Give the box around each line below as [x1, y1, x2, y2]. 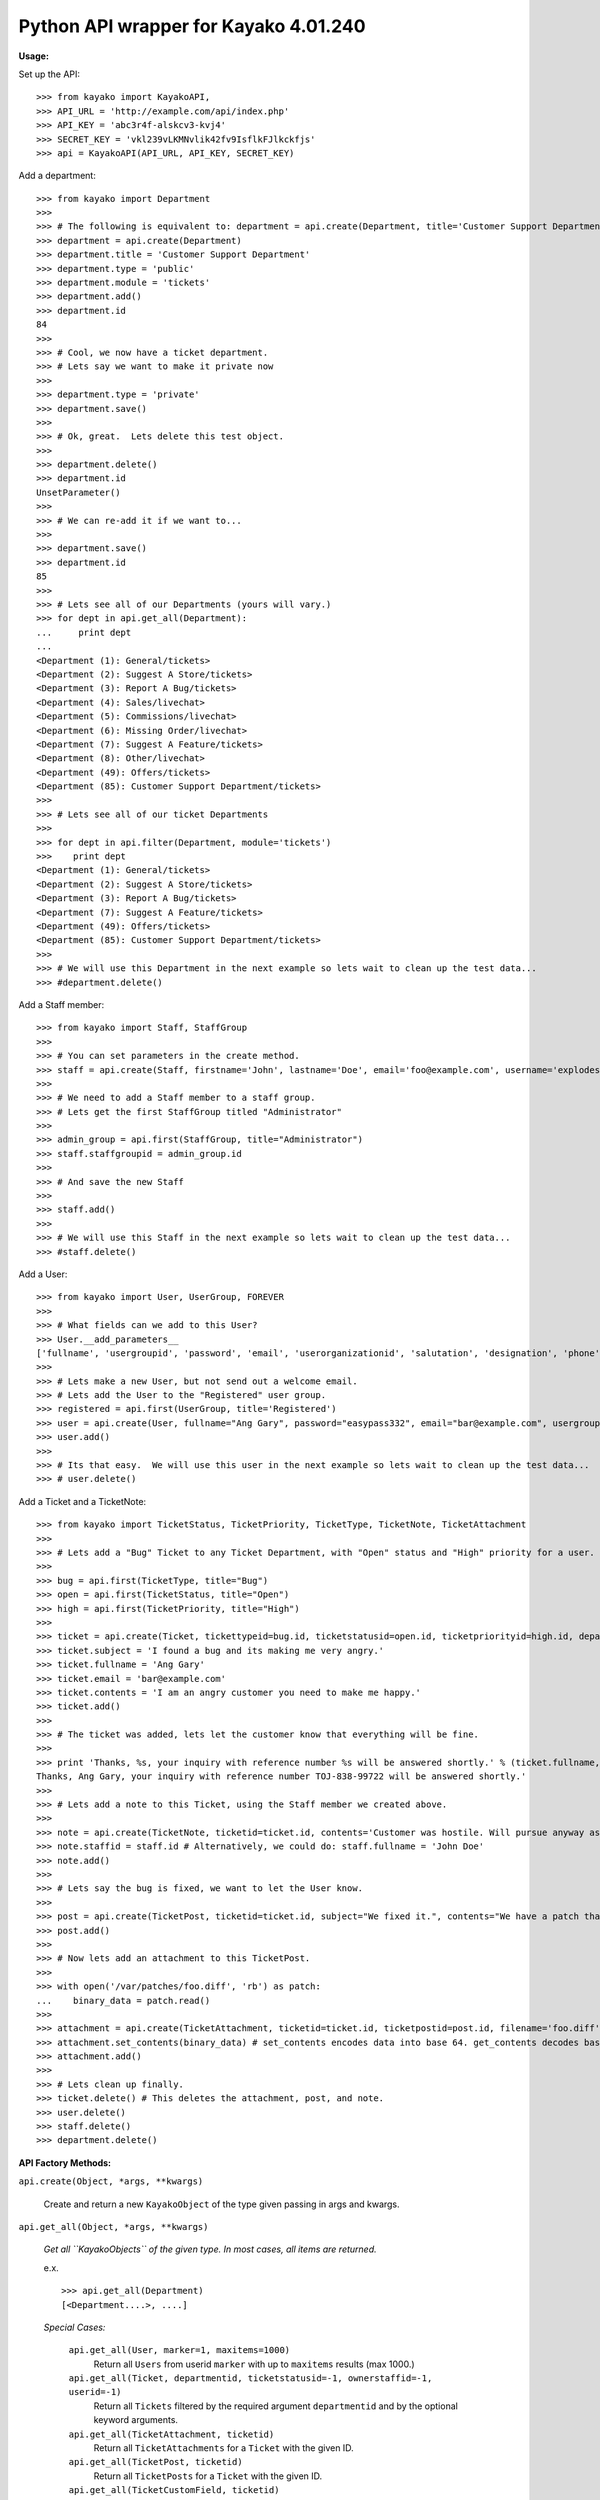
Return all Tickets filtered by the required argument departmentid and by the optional [93, 2400, 459, 2412]
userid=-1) [68, 2386, 122, 2398]
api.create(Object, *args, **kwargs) [18, 2176, 204, 2187]
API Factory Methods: [18, 2156, 112, 2169]
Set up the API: [18, 68, 80, 80]
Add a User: [18, 1268, 68, 1280]
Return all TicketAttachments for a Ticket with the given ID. [93, 2442, 354, 2454]
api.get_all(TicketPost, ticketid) [68, 2456, 244, 2468]
